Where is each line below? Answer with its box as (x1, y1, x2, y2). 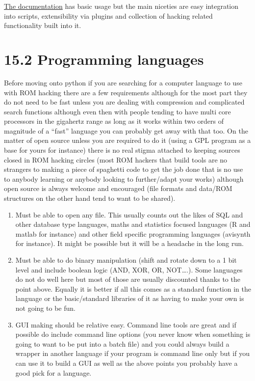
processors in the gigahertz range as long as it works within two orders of (4, 116, 224, 126)
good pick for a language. (15, 367, 92, 378)
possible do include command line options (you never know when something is (15, 329, 251, 339)
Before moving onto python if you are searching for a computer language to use (4, 77, 242, 87)
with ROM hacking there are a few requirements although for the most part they (4, 87, 248, 97)
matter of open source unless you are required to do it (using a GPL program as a (4, 135, 251, 145)
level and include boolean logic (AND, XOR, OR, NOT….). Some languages (15, 264, 243, 274)
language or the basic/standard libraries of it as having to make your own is (15, 293, 244, 303)
